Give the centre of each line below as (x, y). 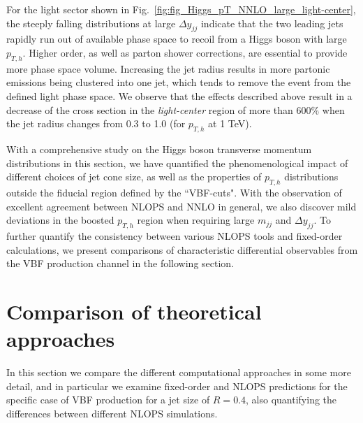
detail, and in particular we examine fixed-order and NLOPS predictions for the (177, 386)
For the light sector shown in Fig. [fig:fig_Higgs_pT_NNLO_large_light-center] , (181, 9)
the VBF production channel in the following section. (120, 263)
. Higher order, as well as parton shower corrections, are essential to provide (185, 52)
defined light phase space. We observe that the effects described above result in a (179, 95)
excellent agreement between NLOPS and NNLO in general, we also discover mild (181, 206)
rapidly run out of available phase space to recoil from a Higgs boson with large (177, 39)
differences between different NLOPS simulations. (112, 413)
